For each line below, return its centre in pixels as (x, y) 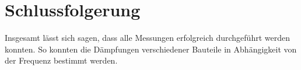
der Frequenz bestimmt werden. (61, 60)
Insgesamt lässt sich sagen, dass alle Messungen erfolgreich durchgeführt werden (147, 38)
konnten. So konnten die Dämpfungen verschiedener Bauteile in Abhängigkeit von (151, 49)
